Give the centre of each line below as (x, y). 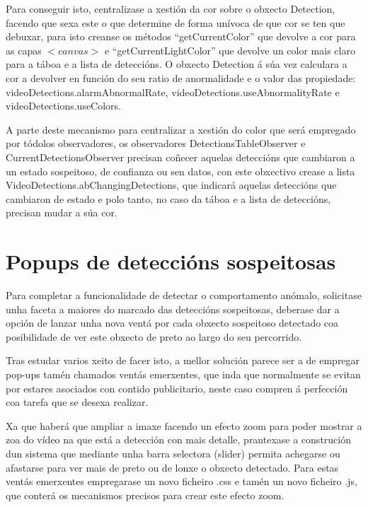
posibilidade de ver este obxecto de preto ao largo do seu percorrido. (154, 336)
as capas (24, 50)
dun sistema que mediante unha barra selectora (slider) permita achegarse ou (173, 453)
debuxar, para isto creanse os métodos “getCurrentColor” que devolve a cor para (181, 36)
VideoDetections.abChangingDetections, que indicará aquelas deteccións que (171, 185)
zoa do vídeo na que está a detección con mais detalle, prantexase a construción (178, 439)
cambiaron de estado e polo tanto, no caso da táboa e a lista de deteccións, (168, 198)
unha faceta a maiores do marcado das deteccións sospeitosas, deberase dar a (173, 309)
